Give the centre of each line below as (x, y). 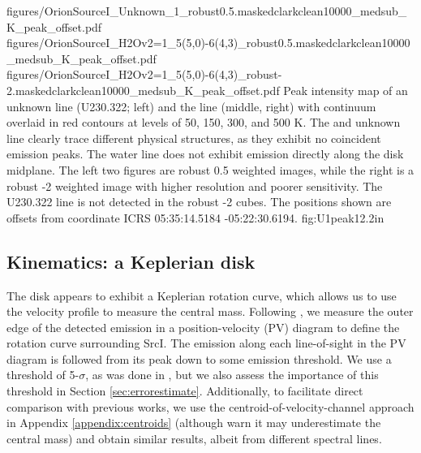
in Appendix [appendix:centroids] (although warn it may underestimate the (194, 423)
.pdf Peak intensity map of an (334, 90)
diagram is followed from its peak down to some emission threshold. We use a (199, 358)
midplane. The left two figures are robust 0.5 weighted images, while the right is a (210, 169)
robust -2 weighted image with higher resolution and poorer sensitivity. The (195, 186)
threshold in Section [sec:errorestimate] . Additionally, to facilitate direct (185, 391)
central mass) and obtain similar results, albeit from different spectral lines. (194, 438)
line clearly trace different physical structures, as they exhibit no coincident (194, 138)
